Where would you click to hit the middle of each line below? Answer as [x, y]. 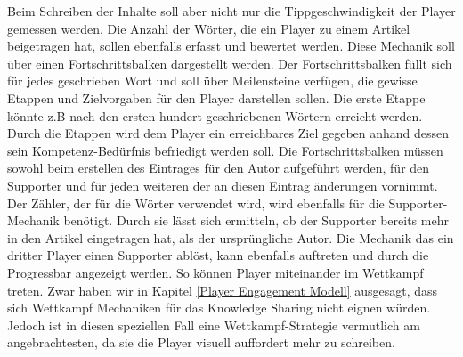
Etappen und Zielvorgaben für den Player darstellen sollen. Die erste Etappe [216, 97]
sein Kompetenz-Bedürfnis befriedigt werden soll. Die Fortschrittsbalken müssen [225, 150]
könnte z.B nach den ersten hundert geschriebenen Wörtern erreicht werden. [215, 115]
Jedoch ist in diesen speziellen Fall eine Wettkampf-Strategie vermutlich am [214, 325]
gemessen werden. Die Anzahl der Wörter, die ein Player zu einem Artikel [209, 28]
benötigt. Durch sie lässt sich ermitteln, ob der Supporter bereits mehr [256, 220]
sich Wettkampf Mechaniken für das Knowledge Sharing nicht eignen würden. [219, 308]
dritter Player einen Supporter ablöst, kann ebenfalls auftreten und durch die [218, 255]
